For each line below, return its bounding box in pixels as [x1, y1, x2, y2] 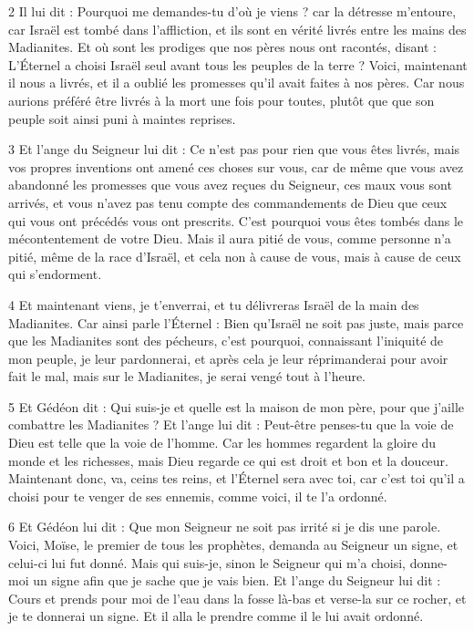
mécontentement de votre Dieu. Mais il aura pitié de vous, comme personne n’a [8, 229, 451, 248]
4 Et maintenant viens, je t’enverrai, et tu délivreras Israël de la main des [8, 295, 419, 314]
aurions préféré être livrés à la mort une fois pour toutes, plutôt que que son [8, 90, 435, 109]
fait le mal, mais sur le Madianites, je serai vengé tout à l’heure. [8, 367, 366, 386]
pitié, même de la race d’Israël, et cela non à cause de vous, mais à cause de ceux [8, 246, 461, 265]
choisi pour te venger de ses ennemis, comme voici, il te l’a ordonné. [8, 486, 387, 505]
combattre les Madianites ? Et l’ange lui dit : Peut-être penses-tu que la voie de [8, 415, 454, 434]
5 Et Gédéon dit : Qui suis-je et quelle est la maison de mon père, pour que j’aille [8, 397, 464, 416]
